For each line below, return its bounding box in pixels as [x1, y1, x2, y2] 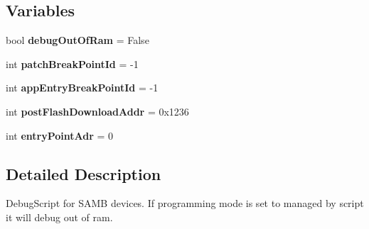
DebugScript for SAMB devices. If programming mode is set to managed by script [6, 196, 364, 211]
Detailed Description [6, 162, 161, 184]
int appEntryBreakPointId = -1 [6, 80, 159, 95]
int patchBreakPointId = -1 [6, 56, 139, 71]
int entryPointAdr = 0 [6, 128, 114, 143]
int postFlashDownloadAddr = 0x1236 [6, 104, 189, 118]
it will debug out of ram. [6, 209, 113, 224]
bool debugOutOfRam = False [6, 33, 149, 48]
